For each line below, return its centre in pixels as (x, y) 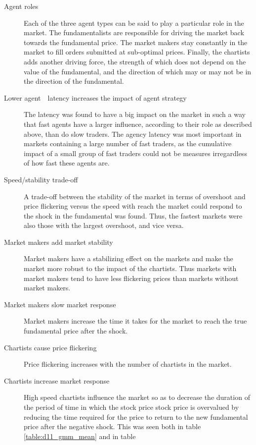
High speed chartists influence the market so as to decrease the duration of (137, 397)
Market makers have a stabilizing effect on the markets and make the (128, 258)
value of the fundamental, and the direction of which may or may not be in (138, 71)
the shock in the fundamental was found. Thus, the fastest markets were (133, 215)
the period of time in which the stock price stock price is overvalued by (131, 407)
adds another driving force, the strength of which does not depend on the (135, 61)
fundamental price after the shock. (76, 331)
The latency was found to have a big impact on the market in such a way (135, 114)
